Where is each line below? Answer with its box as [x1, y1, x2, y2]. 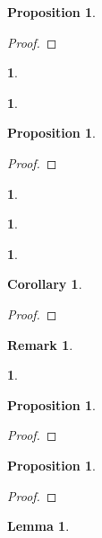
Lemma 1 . [7, 516, 70, 535]
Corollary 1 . [7, 274, 82, 293]
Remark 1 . [7, 335, 73, 354]
